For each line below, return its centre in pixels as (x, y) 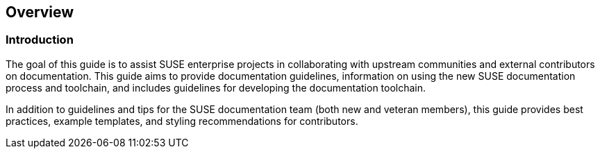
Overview (40, 12)
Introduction (40, 40)
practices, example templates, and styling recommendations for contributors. (182, 121)
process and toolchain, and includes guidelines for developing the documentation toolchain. (216, 87)
